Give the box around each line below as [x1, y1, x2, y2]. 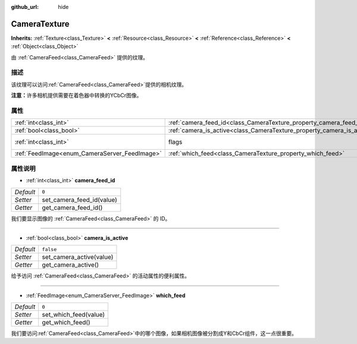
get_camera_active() [42, 261, 99, 269]
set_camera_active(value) [42, 253, 114, 261]
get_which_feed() [42, 318, 90, 327]
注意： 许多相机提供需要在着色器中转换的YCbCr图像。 [11, 92, 142, 99]
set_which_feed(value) [42, 311, 105, 319]
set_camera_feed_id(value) [42, 195, 117, 204]
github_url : [11, 4, 39, 10]
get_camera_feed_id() [42, 203, 103, 212]
